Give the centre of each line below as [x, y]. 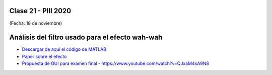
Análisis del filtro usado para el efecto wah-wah [86, 38]
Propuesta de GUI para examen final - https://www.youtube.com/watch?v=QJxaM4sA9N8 [115, 63]
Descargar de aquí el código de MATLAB [64, 49]
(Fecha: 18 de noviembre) [36, 23]
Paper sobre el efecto [44, 56]
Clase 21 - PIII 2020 [40, 11]
